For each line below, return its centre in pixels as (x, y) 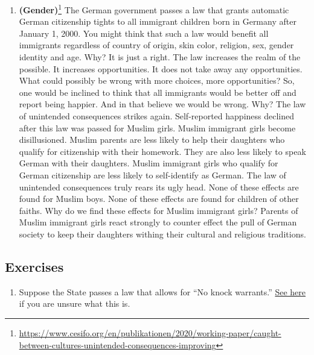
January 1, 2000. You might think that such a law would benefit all (144, 33)
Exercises (34, 266)
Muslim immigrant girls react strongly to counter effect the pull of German (158, 222)
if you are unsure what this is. (75, 303)
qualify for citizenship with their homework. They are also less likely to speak (162, 151)
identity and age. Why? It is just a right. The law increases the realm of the (160, 57)
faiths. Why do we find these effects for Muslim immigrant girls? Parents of (159, 210)
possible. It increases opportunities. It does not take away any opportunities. (161, 68)
